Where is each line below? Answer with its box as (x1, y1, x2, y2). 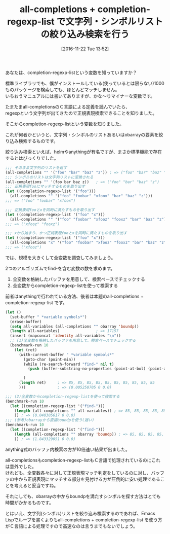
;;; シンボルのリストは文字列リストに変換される (5, 174, 94, 180)
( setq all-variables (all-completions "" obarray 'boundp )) (10, 324, 139, 329)
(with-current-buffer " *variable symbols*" (18, 352, 114, 357)
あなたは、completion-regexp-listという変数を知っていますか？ (5, 69, 138, 76)
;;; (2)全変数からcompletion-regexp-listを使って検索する (5, 394, 120, 399)
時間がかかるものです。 (5, 500, 54, 506)
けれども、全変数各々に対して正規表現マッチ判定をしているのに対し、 (5, 470, 151, 476)
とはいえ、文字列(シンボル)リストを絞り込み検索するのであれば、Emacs (5, 510, 155, 516)
